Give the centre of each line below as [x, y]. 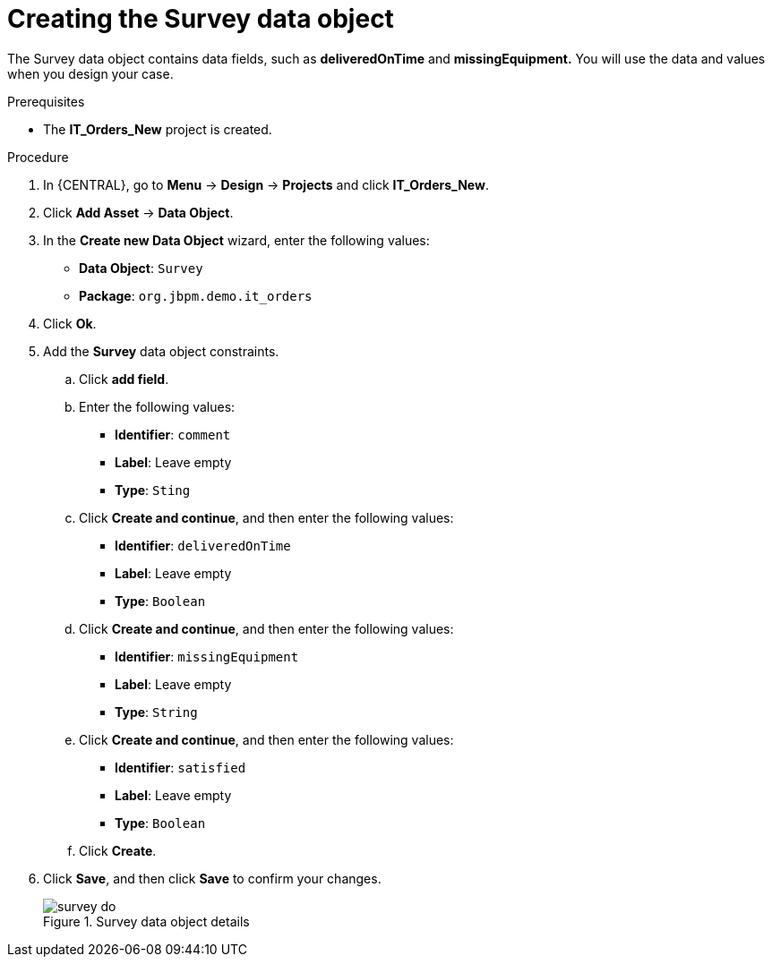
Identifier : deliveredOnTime [203, 545]
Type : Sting [153, 490]
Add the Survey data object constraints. [161, 351]
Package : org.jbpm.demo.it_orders [196, 295]
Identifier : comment [173, 434]
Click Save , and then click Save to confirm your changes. [212, 878]
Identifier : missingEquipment [207, 656]
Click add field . [124, 379]
